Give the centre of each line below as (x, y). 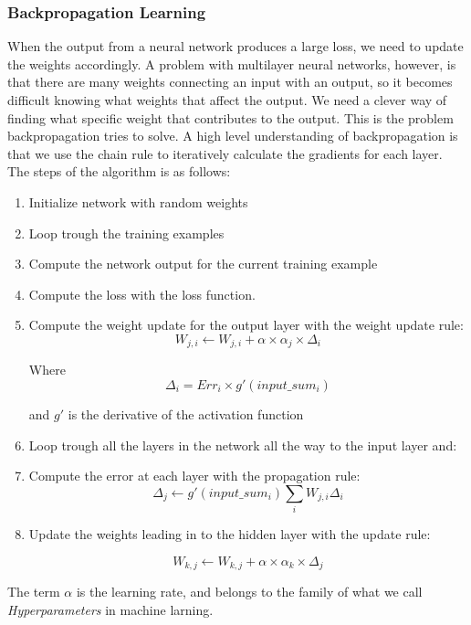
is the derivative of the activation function (186, 413)
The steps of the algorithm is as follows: (119, 171)
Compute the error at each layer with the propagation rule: (194, 476)
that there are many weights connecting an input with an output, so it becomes (230, 82)
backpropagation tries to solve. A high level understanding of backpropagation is (233, 136)
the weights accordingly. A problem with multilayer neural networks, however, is (232, 64)
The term (34, 592)
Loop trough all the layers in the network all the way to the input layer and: (243, 445)
